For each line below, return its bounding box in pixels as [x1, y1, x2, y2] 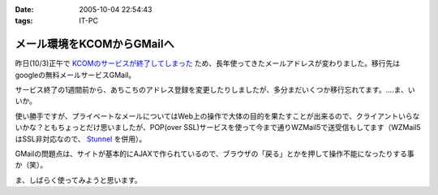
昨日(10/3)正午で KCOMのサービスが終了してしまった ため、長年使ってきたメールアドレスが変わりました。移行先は [15, 58, 401, 68]
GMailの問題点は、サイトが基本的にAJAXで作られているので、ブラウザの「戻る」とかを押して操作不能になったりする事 [15, 149, 414, 158]
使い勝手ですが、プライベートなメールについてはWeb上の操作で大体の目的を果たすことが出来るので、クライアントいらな [15, 110, 420, 121]
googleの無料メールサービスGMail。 [15, 70, 136, 80]
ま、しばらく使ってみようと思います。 [15, 175, 142, 184]
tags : [15, 16, 33, 26]
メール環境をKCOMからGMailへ [15, 37, 174, 51]
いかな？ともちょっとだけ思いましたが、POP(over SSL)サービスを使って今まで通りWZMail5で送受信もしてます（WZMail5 [15, 123, 421, 132]
